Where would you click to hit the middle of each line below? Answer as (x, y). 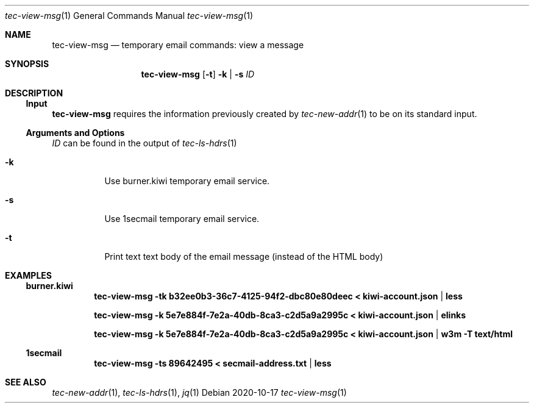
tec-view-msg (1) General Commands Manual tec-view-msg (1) (129, 16)
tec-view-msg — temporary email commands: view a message (178, 45)
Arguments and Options (75, 133)
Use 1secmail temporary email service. (182, 219)
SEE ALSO (26, 382)
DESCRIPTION (34, 93)
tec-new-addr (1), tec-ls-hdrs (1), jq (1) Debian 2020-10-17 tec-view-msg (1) (199, 392)
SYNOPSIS (27, 64)
